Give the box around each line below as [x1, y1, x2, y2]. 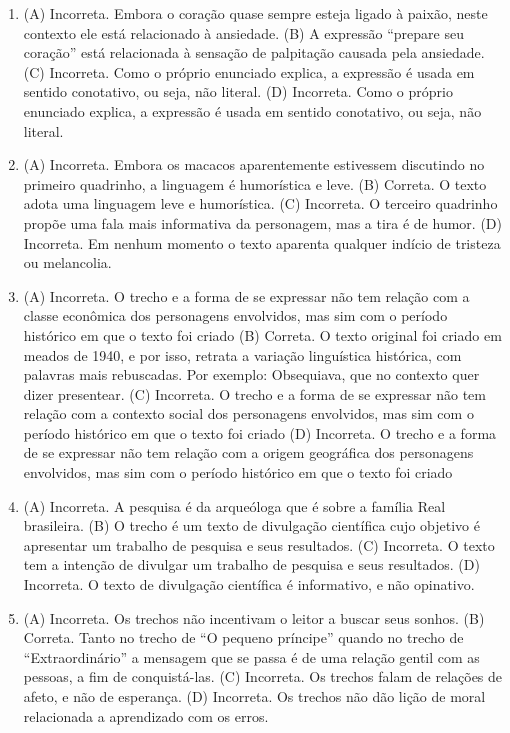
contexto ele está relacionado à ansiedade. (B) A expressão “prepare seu [23, 22, 464, 43]
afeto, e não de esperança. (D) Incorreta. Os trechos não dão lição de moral [23, 686, 486, 706]
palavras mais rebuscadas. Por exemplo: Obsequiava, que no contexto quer [23, 364, 480, 385]
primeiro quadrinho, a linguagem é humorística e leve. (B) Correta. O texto [23, 173, 487, 194]
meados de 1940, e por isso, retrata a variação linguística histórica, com [23, 344, 462, 365]
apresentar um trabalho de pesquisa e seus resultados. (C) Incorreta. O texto [23, 534, 495, 555]
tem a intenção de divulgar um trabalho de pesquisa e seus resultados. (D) [23, 554, 480, 575]
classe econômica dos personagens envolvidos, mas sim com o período [23, 305, 448, 326]
